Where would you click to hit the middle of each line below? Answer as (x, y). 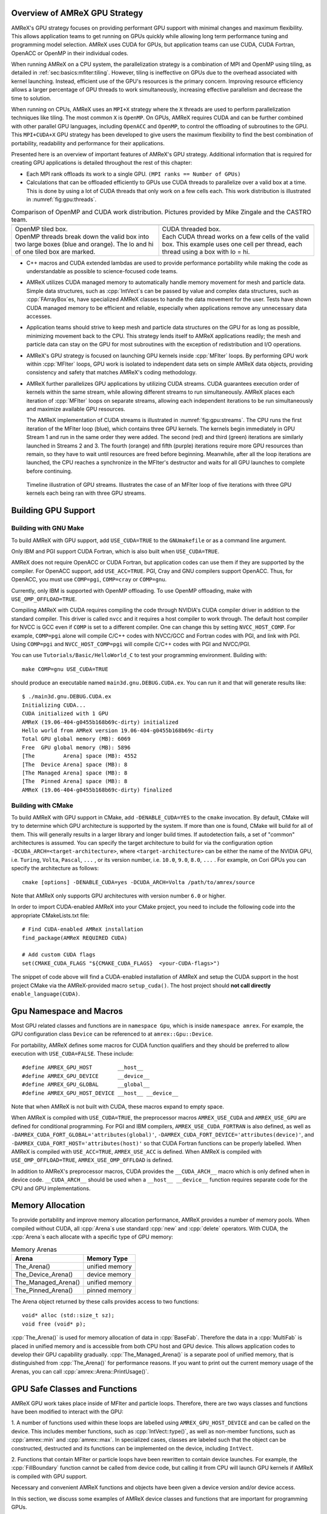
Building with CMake (42, 805)
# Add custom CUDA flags (59, 955)
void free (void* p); (54, 1324)
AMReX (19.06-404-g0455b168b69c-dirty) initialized (100, 722)
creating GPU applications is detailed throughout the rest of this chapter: (102, 163)
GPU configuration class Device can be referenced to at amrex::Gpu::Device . (112, 1034)
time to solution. (31, 98)
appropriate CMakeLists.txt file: (51, 915)
